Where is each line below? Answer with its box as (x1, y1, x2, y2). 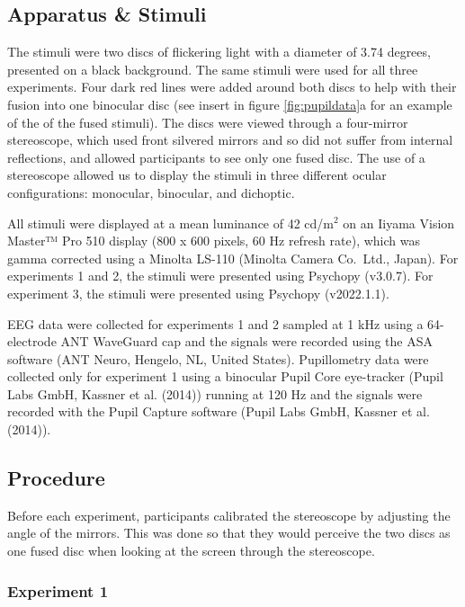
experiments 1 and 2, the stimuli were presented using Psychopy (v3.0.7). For (7, 266, 434, 285)
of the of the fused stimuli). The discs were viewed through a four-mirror (7, 112, 408, 131)
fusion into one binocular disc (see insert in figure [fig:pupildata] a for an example (7, 94, 452, 113)
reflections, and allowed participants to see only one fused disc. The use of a (7, 147, 425, 166)
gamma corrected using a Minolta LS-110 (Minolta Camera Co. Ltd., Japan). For (7, 248, 459, 267)
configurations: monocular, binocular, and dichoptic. (7, 183, 295, 201)
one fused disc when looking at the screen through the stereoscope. (7, 541, 375, 560)
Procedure (7, 464, 105, 492)
